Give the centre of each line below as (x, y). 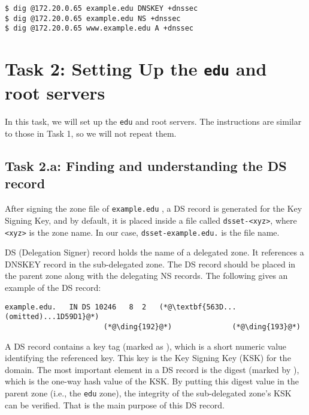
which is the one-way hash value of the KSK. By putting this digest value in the (152, 381)
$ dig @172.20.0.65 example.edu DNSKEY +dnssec (102, 8)
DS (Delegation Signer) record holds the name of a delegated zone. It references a (154, 252)
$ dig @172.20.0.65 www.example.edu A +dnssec (99, 28)
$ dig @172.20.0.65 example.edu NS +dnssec (93, 18)
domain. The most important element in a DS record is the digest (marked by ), (152, 369)
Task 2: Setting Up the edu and (136, 69)
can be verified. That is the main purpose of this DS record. (115, 405)
